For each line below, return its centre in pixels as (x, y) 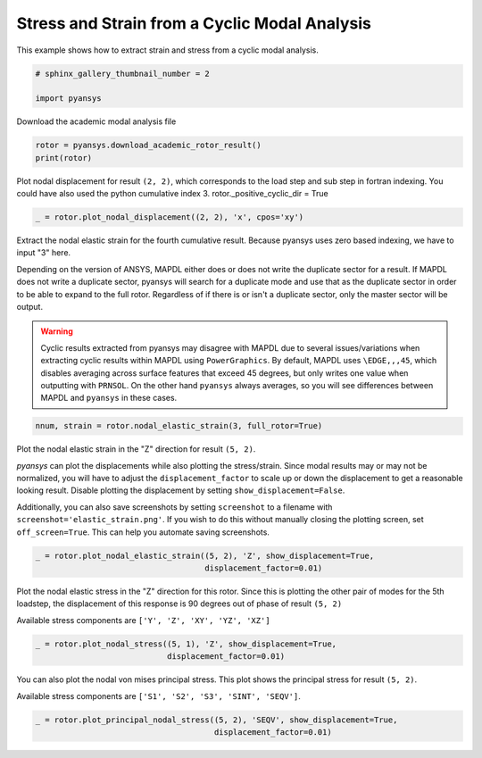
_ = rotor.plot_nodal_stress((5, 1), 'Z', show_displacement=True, (186, 644)
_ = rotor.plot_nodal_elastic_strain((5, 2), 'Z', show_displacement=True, (205, 555)
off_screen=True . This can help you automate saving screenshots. (143, 532)
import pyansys (68, 99)
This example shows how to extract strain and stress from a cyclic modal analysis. (167, 50)
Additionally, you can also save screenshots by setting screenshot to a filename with (175, 507)
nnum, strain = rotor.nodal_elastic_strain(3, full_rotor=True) (179, 426)
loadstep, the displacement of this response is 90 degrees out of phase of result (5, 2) (179, 604)
